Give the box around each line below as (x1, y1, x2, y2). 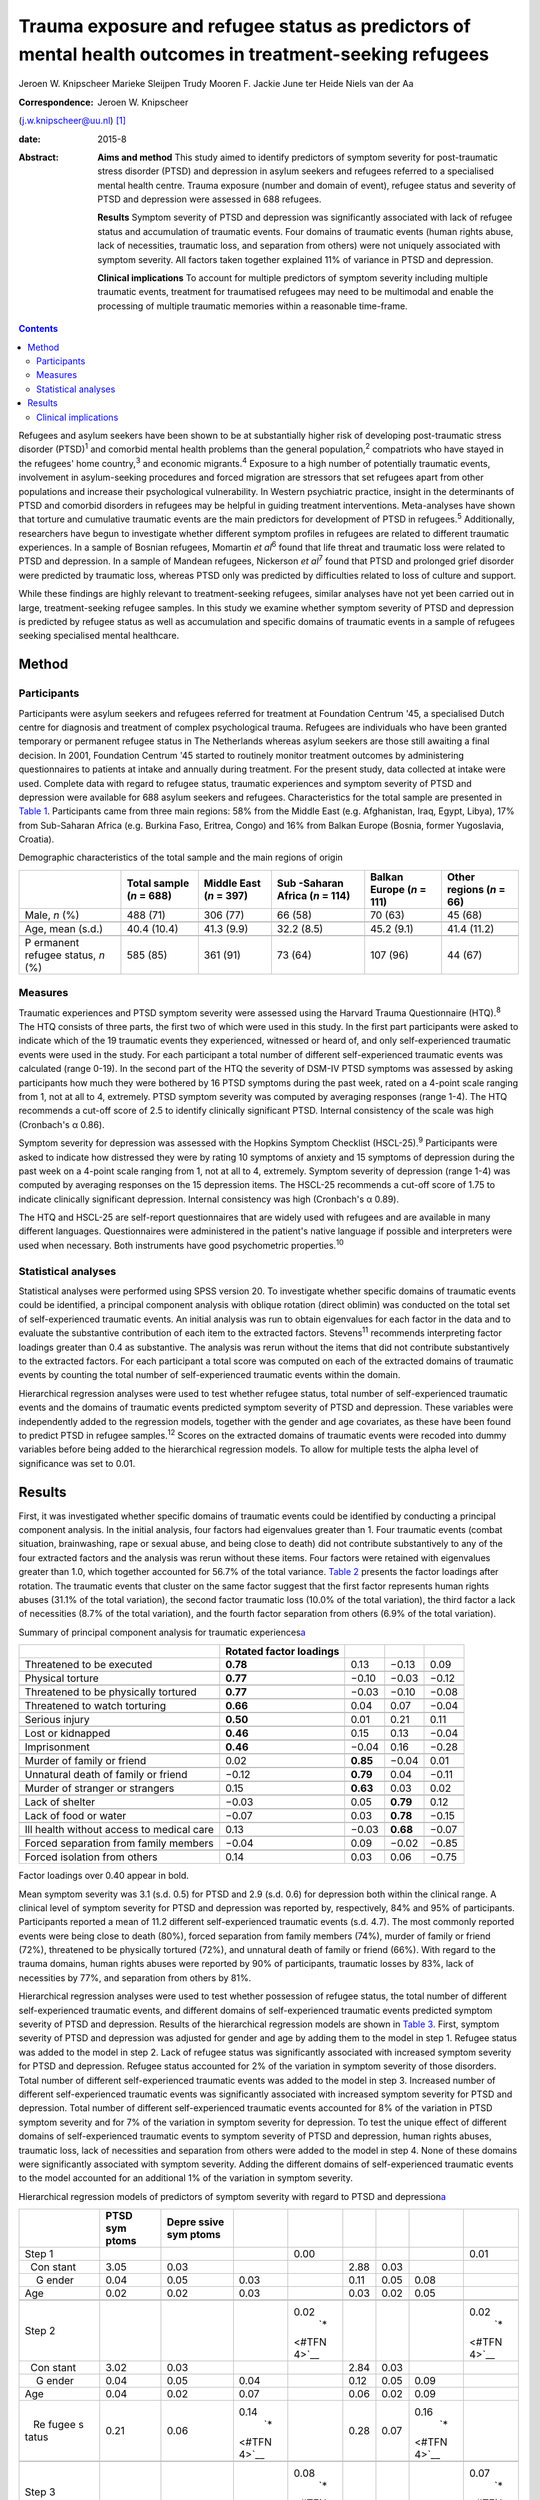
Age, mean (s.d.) (24, 921, 104, 935)
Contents (18, 323, 59, 335)
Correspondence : (18, 96, 94, 108)
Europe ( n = (370, 882, 427, 896)
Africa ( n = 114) (276, 888, 351, 902)
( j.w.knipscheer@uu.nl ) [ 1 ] (18, 115, 127, 127)
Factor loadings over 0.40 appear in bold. (18, 1870, 190, 1882)
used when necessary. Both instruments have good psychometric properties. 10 (18, 1238, 344, 1251)
